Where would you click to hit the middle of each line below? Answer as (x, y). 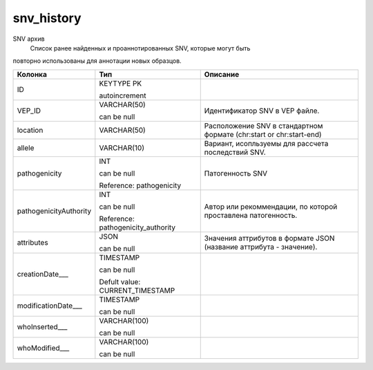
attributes (32, 242)
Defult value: (120, 281)
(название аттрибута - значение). (261, 247)
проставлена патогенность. (251, 215)
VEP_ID (29, 111)
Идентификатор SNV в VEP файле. (262, 111)
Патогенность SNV (236, 173)
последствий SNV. (235, 152)
